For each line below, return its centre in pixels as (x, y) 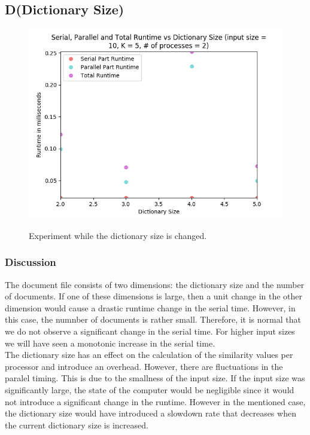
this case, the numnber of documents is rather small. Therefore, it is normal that (153, 319)
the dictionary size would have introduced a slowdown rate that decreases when (151, 413)
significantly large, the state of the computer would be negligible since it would (150, 389)
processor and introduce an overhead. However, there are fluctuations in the (144, 366)
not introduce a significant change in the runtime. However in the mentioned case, (155, 401)
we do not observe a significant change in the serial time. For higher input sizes (150, 331)
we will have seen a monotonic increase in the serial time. (110, 343)
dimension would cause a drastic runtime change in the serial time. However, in (150, 307)
